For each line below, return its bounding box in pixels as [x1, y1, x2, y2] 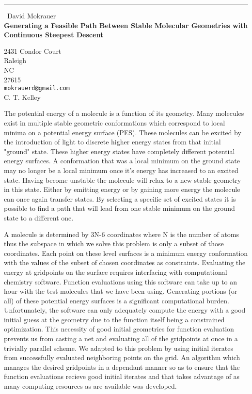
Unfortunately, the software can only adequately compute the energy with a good [4, 305, 246, 315]
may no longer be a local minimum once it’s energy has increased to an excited [4, 165, 238, 175]
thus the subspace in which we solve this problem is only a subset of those [4, 238, 224, 249]
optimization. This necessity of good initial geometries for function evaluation [4, 324, 234, 334]
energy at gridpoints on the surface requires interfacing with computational [4, 267, 227, 277]
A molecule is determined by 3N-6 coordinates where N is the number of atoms [4, 229, 239, 239]
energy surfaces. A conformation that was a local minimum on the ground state [4, 156, 240, 166]
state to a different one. [4, 212, 74, 222]
